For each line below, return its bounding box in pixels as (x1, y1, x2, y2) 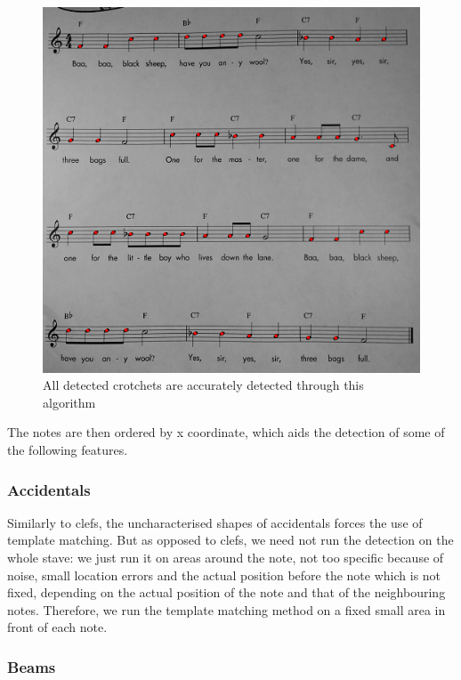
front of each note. (7, 618, 108, 636)
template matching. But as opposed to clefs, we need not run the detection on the (7, 530, 454, 549)
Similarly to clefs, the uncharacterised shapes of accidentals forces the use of (7, 513, 423, 531)
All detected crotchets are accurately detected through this (43, 376, 364, 394)
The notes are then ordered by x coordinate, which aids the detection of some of (7, 423, 445, 441)
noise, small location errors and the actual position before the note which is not (7, 565, 441, 584)
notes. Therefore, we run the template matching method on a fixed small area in (7, 600, 446, 619)
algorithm (43, 393, 96, 411)
